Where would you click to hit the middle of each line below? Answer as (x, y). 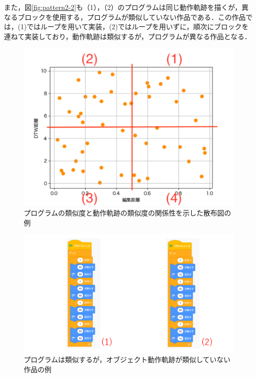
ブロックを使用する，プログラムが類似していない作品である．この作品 (132, 17)
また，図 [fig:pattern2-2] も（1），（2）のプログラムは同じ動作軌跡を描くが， (123, 7)
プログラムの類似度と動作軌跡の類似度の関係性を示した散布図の (128, 213)
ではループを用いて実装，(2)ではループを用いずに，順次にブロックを (137, 27)
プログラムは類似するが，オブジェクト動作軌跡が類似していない (127, 359)
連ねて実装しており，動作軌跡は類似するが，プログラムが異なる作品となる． (128, 36)
